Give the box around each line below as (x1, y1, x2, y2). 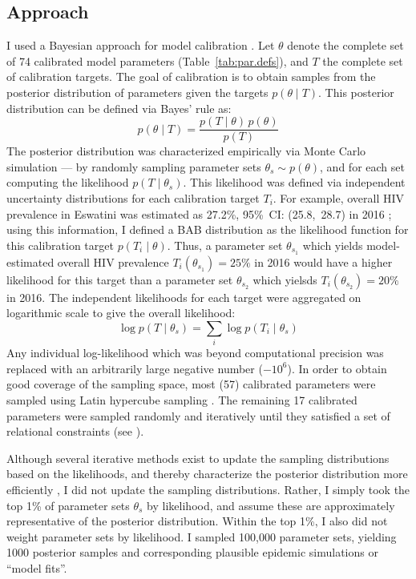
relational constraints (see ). (6, 423, 144, 440)
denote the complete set (287, 37, 404, 54)
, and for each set (320, 158, 405, 175)
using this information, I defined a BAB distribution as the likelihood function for (6, 221, 409, 238)
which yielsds (252, 271, 317, 287)
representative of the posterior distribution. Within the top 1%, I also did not (6, 513, 388, 529)
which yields (302, 236, 363, 253)
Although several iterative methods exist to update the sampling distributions (6, 449, 390, 466)
